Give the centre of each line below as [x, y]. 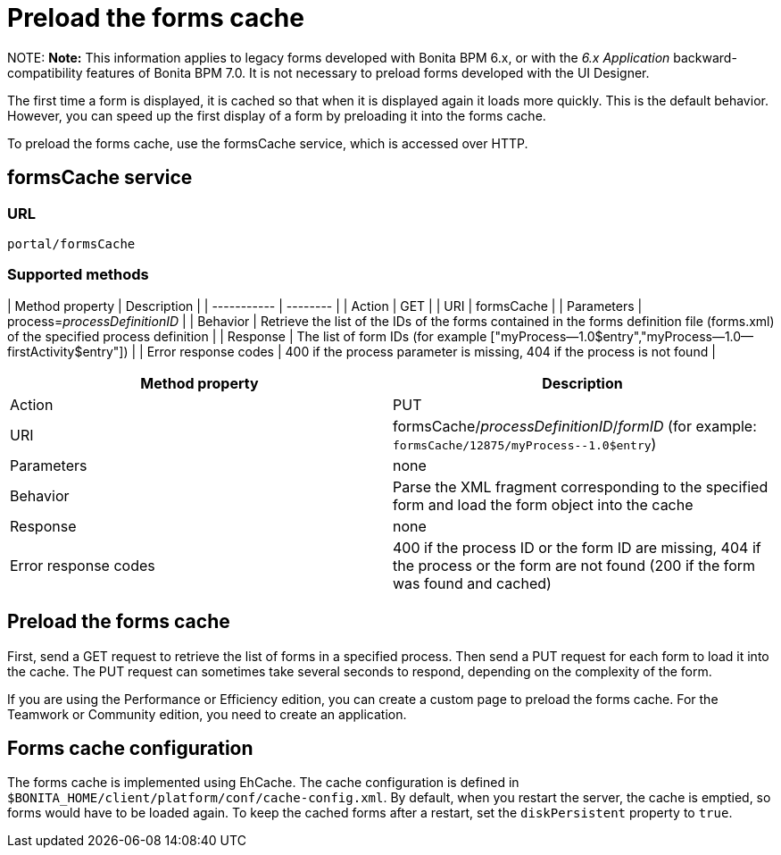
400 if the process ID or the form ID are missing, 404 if [577, 547]
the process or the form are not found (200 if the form [574, 565]
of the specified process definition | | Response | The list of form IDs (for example [247, 336]
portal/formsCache [71, 243]
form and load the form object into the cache [543, 504]
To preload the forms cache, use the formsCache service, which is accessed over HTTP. [268, 143]
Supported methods [78, 275]
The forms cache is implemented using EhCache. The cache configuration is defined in [263, 783]
